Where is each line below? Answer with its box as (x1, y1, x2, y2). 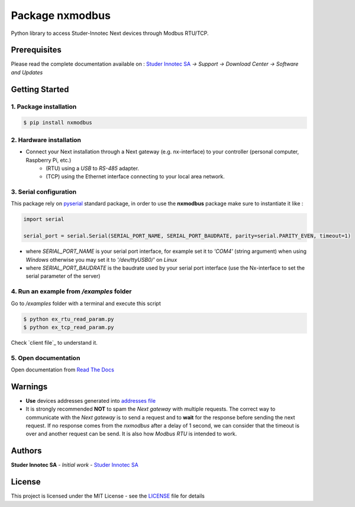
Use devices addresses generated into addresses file (25, 397, 156, 404)
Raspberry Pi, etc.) (25, 156, 72, 163)
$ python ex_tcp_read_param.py (23, 323, 115, 330)
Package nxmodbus (11, 9, 111, 22)
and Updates (11, 69, 43, 76)
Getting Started (11, 84, 69, 94)
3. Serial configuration (11, 188, 77, 196)
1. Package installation (11, 102, 77, 111)
